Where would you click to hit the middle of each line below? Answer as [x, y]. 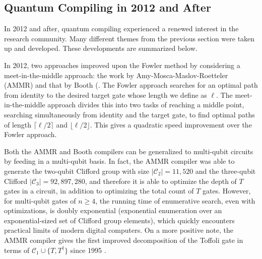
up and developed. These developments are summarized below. [101, 48]
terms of [17, 250]
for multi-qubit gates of [40, 200]
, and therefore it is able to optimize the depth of [161, 181]
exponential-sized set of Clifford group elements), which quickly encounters [119, 220]
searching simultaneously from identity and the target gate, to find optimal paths [129, 114]
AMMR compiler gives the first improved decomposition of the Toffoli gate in [124, 240]
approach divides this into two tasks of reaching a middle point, [146, 105]
